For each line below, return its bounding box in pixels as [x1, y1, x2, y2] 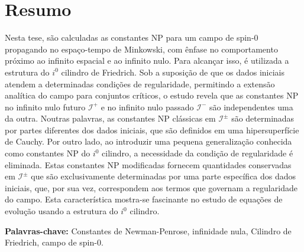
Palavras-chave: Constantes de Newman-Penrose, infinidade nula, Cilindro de [5, 224, 292, 237]
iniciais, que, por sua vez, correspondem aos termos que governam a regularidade [5, 181, 297, 194]
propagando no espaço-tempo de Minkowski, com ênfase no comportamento [5, 42, 278, 55]
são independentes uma [209, 100, 293, 113]
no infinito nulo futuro [5, 100, 86, 113]
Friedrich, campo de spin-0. [5, 236, 104, 248]
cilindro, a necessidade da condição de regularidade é [102, 147, 293, 159]
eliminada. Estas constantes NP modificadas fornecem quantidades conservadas [5, 158, 292, 171]
